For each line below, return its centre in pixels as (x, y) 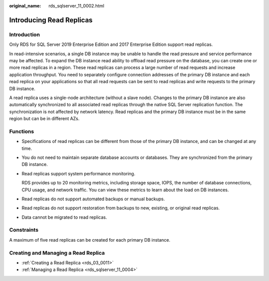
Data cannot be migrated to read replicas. (64, 217)
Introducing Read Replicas (51, 20)
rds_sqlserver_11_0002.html (76, 6)
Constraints (24, 230)
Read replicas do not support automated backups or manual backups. (93, 199)
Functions (22, 131)
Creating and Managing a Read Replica (57, 253)
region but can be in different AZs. (44, 119)
